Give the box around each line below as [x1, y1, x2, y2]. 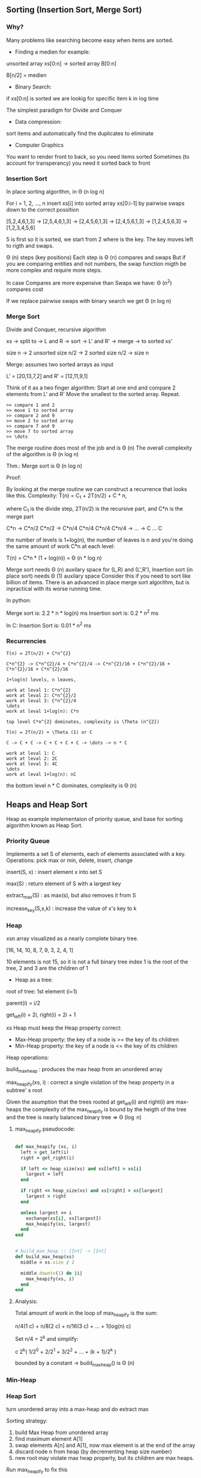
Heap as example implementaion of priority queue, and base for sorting [6, 815, 183, 822]
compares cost [6, 286, 44, 293]
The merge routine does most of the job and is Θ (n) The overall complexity [6, 444, 193, 451]
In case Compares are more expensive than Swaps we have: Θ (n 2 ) [6, 278, 172, 286]
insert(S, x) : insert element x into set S [6, 869, 103, 876]
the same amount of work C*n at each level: [6, 542, 115, 549]
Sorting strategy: [6, 1417, 48, 1425]
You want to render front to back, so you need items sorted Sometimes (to [6, 153, 190, 160]
